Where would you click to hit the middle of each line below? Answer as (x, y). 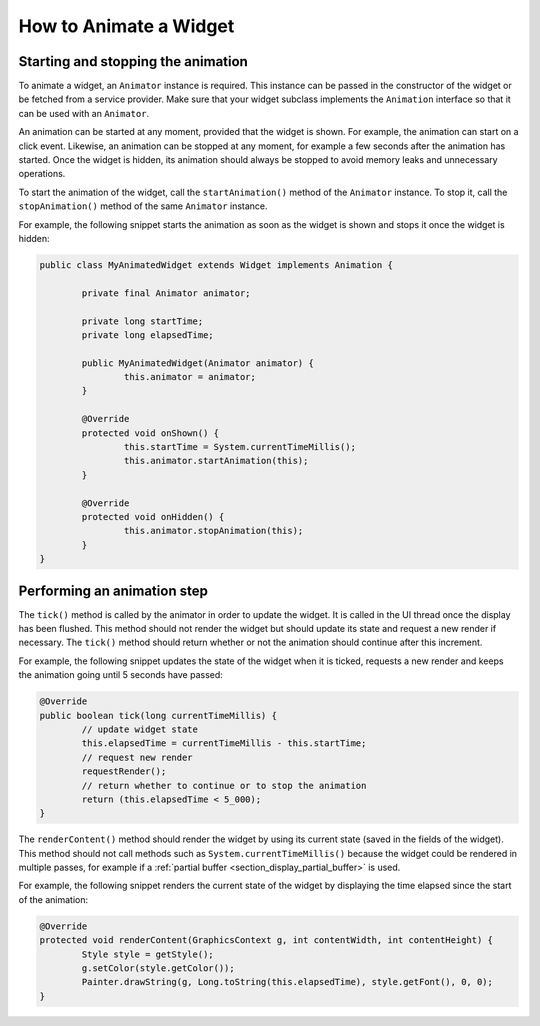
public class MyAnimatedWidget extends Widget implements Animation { (216, 264)
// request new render (137, 757)
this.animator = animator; (190, 377)
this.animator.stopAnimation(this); (213, 531)
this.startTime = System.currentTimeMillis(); (240, 447)
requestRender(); (124, 771)
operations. (42, 174)
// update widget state (140, 729)
